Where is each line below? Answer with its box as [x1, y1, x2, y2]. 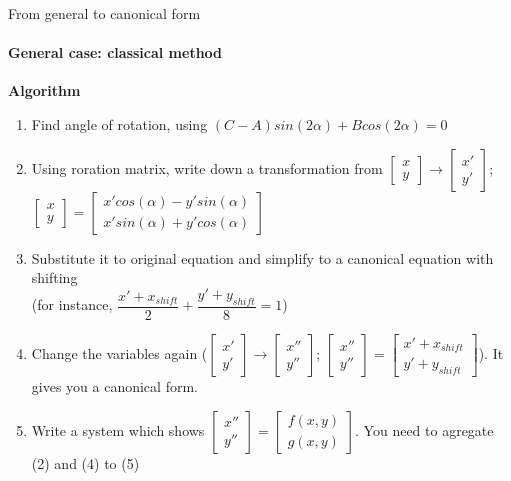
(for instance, [31, 294, 113, 314]
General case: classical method [8, 42, 223, 63]
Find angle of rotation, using [31, 113, 208, 134]
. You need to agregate [355, 419, 494, 440]
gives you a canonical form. [31, 375, 198, 396]
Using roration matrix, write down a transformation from [31, 157, 383, 178]
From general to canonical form [8, 3, 201, 23]
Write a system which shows [31, 419, 205, 440]
